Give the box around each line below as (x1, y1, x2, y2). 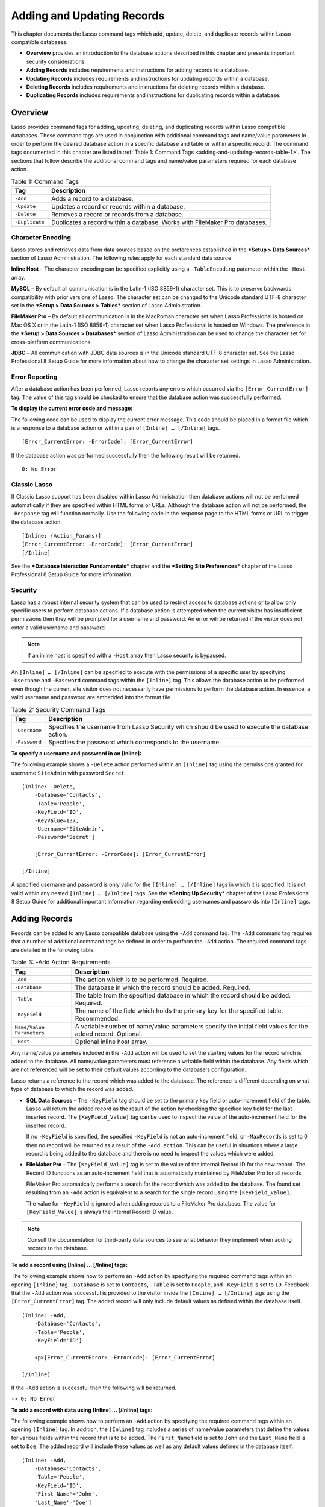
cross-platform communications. (11, 338, 93, 345)
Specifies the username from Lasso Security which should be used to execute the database (48, 722, 309, 731)
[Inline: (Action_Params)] (22, 532, 102, 539)
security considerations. (26, 58, 87, 65)
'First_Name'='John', (34, 1491, 99, 1497)
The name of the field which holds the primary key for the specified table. (75, 1007, 283, 1015)
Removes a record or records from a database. (51, 210, 184, 218)
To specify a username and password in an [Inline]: (11, 749, 141, 757)
